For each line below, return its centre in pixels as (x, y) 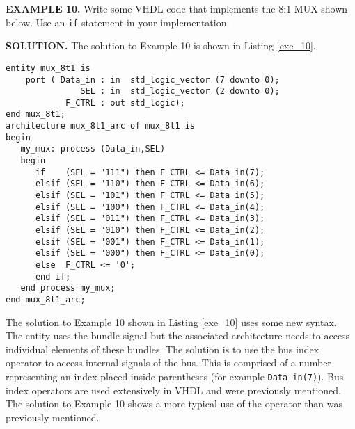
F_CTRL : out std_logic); (125, 103)
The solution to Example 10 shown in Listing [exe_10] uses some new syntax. (171, 322)
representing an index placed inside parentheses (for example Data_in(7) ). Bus (175, 376)
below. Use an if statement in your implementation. (118, 22)
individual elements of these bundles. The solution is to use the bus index (163, 349)
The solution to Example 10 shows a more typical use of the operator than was (174, 404)
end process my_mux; (68, 288)
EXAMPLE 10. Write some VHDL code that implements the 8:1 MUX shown (177, 8)
